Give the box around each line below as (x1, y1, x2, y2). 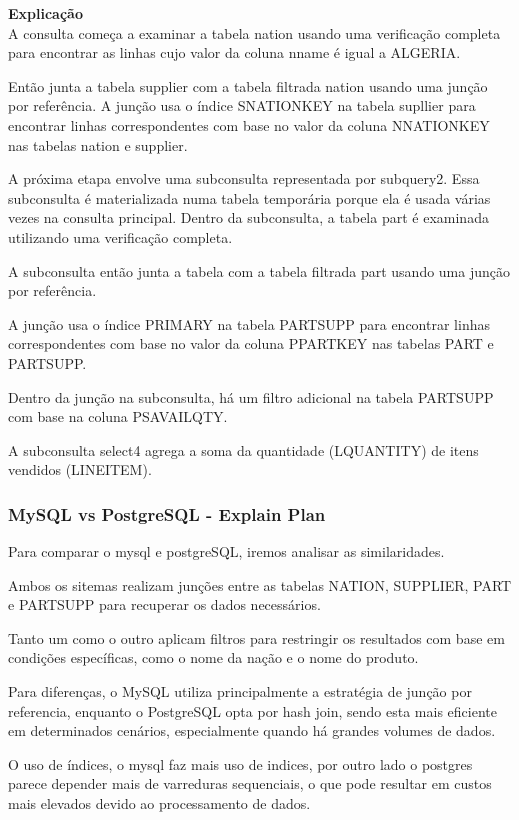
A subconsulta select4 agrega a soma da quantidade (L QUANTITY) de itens (8, 439, 479, 460)
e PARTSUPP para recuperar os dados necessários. (8, 594, 321, 615)
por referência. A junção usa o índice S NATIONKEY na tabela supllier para (8, 95, 476, 116)
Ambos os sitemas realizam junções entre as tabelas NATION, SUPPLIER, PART (8, 574, 512, 595)
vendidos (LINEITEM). (8, 459, 152, 480)
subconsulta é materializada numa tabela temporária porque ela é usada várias (8, 187, 491, 208)
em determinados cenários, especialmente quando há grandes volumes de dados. (8, 720, 496, 741)
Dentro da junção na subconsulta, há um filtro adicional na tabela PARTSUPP (8, 386, 494, 407)
